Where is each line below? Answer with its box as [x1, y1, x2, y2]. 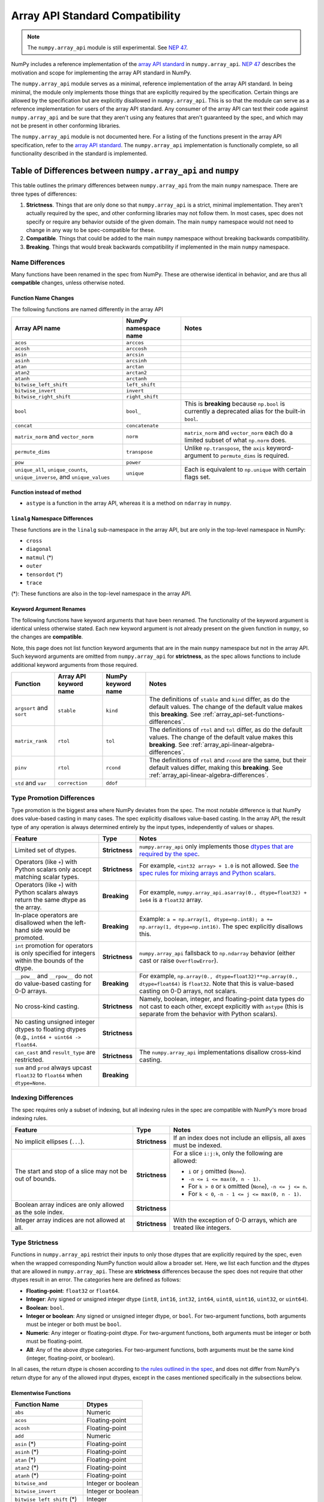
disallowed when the [14, 918, 73, 926]
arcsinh [126, 357, 147, 364]
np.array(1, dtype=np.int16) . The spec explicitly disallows [139, 922, 303, 931]
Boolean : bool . [26, 1304, 65, 1311]
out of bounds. [14, 1175, 56, 1183]
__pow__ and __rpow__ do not [14, 971, 93, 980]
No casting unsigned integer [14, 1017, 95, 1026]
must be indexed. [173, 1141, 222, 1149]
